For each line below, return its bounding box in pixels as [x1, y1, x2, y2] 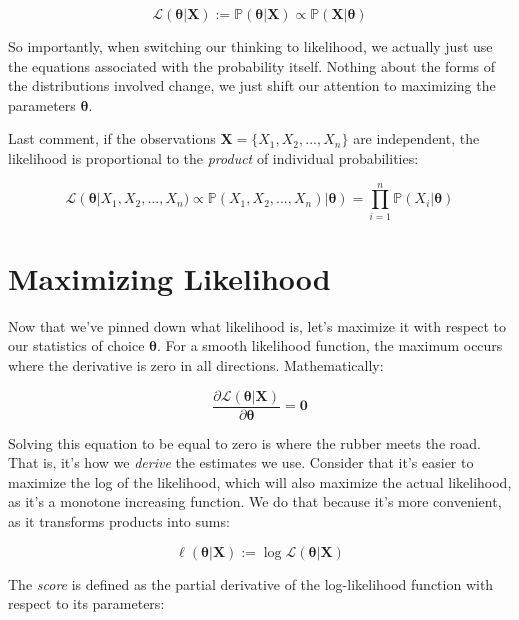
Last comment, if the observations [8, 128, 216, 149]
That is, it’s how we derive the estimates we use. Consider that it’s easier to [8, 452, 474, 473]
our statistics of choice [8, 335, 145, 356]
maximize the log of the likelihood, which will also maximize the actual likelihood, [8, 471, 512, 492]
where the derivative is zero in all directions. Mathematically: [8, 355, 384, 375]
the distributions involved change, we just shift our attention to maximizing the [8, 75, 496, 96]
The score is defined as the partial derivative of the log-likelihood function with [8, 573, 494, 594]
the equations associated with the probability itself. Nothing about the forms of [8, 55, 496, 76]
